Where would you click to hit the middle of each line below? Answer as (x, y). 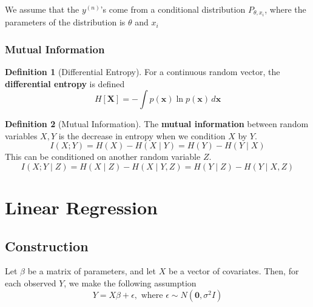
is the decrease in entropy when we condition (142, 135)
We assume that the (42, 9)
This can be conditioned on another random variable (103, 157)
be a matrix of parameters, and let (92, 271)
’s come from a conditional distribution (173, 9)
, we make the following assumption (130, 283)
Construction (47, 246)
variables (21, 135)
